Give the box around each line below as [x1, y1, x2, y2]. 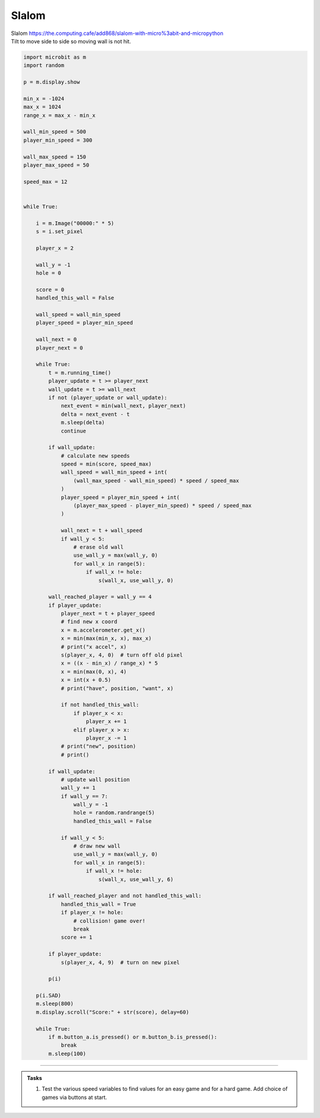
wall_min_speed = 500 [23, 128, 87, 135]
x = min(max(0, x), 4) [60, 668, 127, 675]
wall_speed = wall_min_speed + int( [60, 469, 168, 476]
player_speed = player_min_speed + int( [60, 494, 180, 501]
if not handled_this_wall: [60, 701, 139, 709]
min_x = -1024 [23, 95, 65, 102]
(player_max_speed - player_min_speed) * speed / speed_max [73, 502, 252, 509]
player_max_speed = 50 [23, 162, 89, 169]
